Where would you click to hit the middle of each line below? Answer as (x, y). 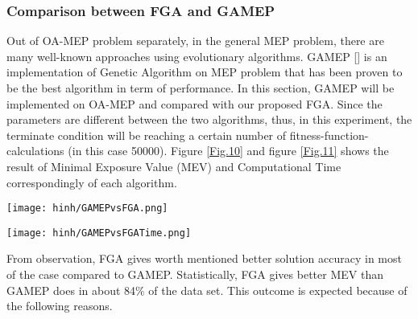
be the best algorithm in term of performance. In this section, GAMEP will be (201, 88)
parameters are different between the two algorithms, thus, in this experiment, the (209, 119)
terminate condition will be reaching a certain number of (147, 135)
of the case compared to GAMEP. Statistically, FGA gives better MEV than (195, 274)
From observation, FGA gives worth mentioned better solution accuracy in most (204, 258)
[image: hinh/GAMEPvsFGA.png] (87, 209)
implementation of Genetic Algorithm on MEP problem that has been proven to (205, 72)
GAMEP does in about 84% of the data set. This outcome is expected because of (207, 290)
